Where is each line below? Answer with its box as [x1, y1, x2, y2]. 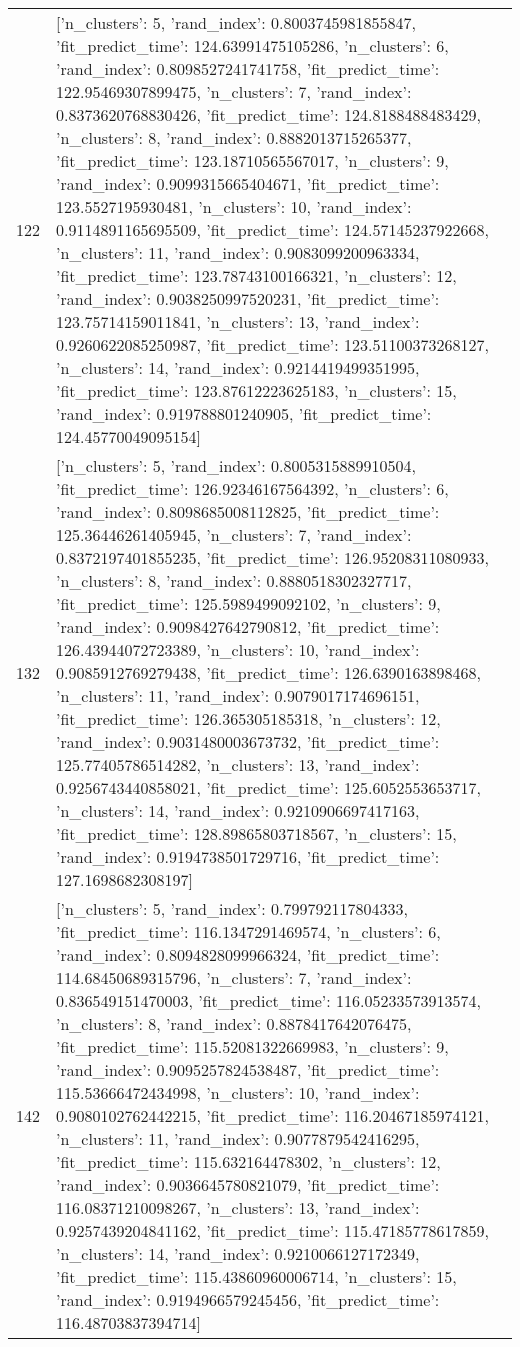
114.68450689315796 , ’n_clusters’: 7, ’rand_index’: [56, 966, 412, 989]
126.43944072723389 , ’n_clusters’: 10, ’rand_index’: [56, 638, 420, 661]
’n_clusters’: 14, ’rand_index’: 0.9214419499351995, [56, 356, 420, 379]
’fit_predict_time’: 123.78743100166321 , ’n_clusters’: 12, [56, 264, 457, 287]
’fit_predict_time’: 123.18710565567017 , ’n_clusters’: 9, [56, 149, 449, 172]
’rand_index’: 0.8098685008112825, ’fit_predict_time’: [56, 500, 440, 523]
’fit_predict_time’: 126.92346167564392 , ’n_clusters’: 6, [56, 477, 449, 500]
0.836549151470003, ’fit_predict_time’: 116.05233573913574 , [56, 989, 481, 1012]
